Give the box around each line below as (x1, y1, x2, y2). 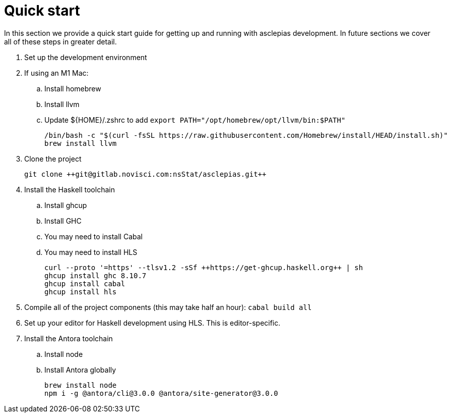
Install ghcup (44, 200, 87, 210)
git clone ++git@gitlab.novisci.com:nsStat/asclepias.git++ (24, 170, 267, 178)
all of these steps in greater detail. (4, 37, 117, 46)
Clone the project (24, 154, 82, 163)
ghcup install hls (44, 287, 117, 296)
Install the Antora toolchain (24, 334, 113, 343)
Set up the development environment (24, 53, 147, 62)
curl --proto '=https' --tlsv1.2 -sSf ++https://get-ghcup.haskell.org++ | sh (44, 263, 363, 272)
